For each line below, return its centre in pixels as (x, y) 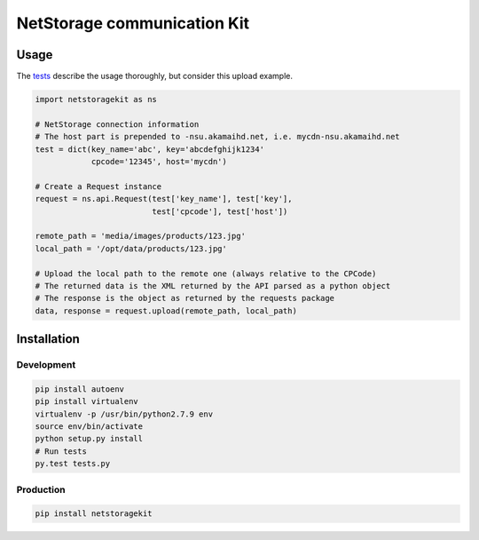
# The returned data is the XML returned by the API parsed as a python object (213, 286)
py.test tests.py (73, 464)
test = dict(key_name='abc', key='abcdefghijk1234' (150, 149)
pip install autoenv (79, 389)
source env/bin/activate (89, 427)
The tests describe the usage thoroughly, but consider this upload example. (154, 76)
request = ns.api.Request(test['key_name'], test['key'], (164, 199)
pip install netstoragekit (94, 514)
